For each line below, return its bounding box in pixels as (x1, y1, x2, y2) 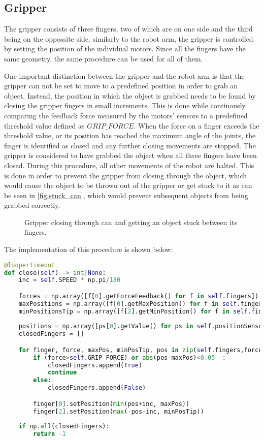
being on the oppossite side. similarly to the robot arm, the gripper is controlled (4, 33, 253, 44)
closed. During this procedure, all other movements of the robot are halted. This (4, 160, 254, 170)
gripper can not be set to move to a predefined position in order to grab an (4, 80, 238, 91)
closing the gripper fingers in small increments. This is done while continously (4, 100, 246, 111)
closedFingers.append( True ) (47, 361, 143, 369)
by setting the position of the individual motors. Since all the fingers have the (4, 43, 246, 54)
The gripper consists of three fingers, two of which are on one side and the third (4, 23, 253, 34)
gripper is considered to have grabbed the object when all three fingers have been (4, 150, 257, 161)
